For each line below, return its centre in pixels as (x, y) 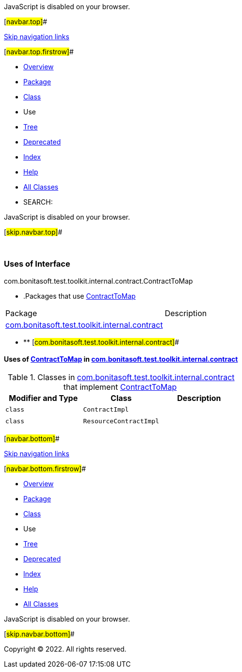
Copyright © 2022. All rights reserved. (65, 649)
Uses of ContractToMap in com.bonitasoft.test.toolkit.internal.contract (121, 359)
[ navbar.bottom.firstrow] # (45, 468)
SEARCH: (38, 202)
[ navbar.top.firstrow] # (39, 52)
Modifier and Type (43, 398)
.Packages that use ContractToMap (80, 296)
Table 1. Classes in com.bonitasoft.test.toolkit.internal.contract (121, 377)
